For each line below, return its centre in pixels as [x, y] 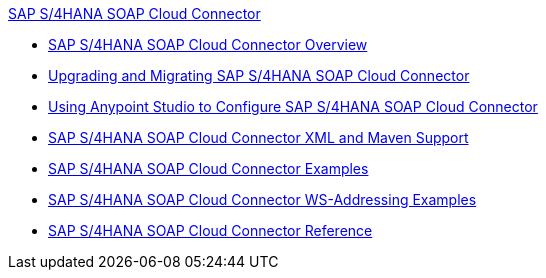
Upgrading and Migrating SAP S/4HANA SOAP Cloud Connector [259, 75]
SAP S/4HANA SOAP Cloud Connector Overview [208, 44]
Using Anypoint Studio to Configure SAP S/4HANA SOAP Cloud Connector [293, 106]
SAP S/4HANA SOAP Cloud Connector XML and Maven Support [258, 137]
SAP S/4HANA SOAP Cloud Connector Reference [210, 230]
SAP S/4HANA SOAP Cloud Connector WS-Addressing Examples [262, 199]
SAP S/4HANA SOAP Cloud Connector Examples [208, 168]
